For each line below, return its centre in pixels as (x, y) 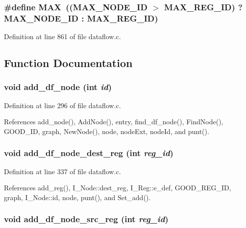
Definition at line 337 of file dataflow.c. (62, 171)
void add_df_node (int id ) (58, 87)
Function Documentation (68, 63)
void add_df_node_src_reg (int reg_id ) (86, 219)
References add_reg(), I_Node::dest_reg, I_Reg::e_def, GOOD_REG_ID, (118, 188)
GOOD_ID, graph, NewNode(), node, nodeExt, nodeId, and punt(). (107, 131)
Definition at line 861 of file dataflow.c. (62, 36)
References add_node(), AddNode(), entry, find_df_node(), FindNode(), (114, 122)
